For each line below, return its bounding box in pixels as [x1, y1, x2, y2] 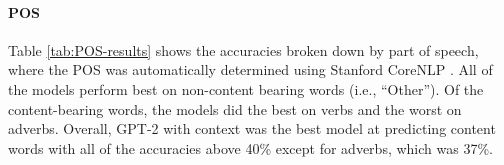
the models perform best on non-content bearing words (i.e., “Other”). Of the [8, 78, 484, 99]
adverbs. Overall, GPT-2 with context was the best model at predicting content [8, 118, 496, 139]
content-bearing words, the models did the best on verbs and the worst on [8, 98, 462, 119]
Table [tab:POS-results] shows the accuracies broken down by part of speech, [8, 39, 479, 60]
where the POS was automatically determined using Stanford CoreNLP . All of [8, 59, 493, 80]
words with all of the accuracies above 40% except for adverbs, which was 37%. [8, 137, 493, 158]
